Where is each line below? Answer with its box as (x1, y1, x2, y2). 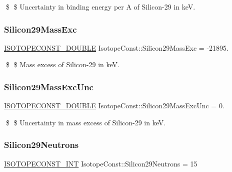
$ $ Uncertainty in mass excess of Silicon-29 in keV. (5, 117, 166, 127)
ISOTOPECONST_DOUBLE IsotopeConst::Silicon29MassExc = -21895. (4, 42, 228, 53)
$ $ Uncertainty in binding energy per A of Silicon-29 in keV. (5, 2, 195, 12)
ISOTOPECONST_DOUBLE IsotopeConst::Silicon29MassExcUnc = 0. (4, 100, 224, 111)
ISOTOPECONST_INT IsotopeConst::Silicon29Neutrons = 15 (4, 158, 197, 168)
